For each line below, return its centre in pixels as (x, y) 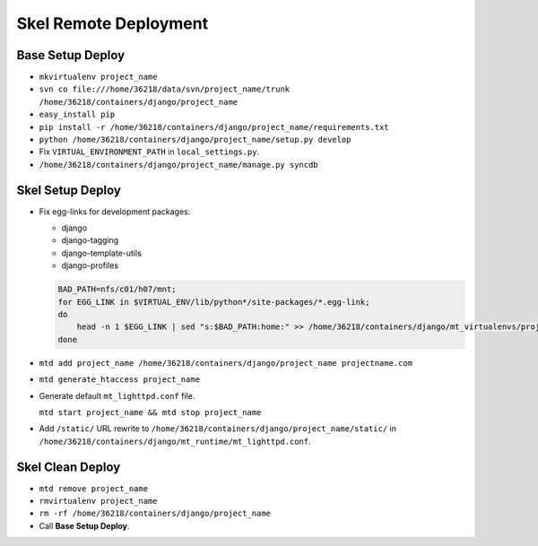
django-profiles (90, 265)
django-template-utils (102, 253)
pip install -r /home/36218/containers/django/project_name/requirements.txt (214, 127)
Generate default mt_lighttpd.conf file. (117, 395)
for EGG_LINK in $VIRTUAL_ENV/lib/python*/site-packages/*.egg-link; (214, 302)
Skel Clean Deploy (69, 467)
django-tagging (90, 240)
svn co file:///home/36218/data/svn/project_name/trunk (165, 89)
